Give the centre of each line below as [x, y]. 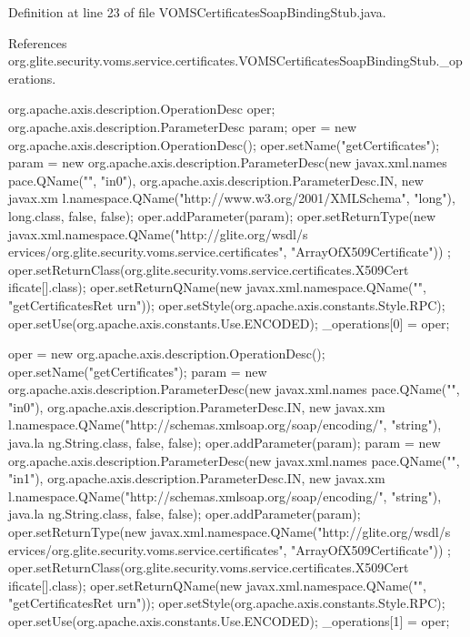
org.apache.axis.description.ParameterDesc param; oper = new [183, 126]
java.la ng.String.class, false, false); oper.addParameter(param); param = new [225, 443]
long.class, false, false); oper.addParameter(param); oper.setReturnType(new [222, 215]
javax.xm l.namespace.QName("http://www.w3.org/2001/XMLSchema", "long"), [232, 198]
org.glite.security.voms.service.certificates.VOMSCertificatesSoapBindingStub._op [235, 61]
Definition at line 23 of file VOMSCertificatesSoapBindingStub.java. [197, 12]
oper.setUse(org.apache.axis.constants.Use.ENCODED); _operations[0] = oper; [229, 323]
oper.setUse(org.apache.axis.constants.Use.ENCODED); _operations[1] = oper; [229, 621]
